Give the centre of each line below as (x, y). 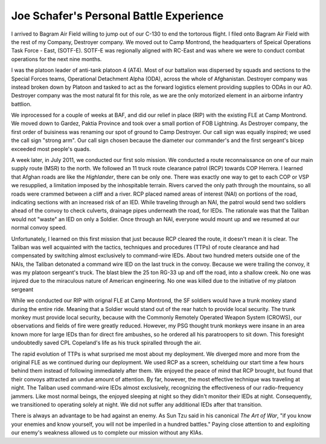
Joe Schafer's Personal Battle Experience (117, 16)
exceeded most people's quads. (51, 149)
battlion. (21, 104)
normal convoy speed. (39, 228)
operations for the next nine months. (56, 59)
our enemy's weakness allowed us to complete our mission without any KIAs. (107, 433)
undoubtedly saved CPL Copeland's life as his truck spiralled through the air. (106, 343)
